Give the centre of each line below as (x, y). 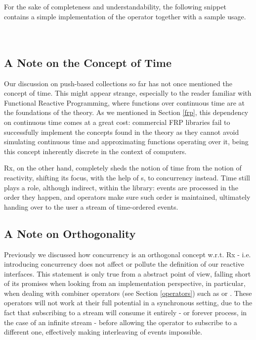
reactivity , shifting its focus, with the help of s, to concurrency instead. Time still (127, 177)
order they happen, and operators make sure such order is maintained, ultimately (127, 197)
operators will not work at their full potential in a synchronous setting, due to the (128, 303)
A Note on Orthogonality (70, 233)
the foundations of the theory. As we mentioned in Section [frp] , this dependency (126, 112)
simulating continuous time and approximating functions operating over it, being (126, 142)
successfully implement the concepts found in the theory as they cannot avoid (122, 132)
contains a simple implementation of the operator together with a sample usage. (125, 16)
